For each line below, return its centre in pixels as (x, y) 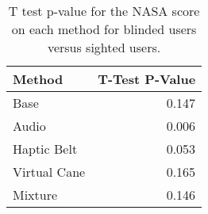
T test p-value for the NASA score (104, 11)
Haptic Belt (45, 149)
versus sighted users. (104, 47)
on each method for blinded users (104, 29)
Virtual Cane (49, 172)
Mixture (35, 195)
